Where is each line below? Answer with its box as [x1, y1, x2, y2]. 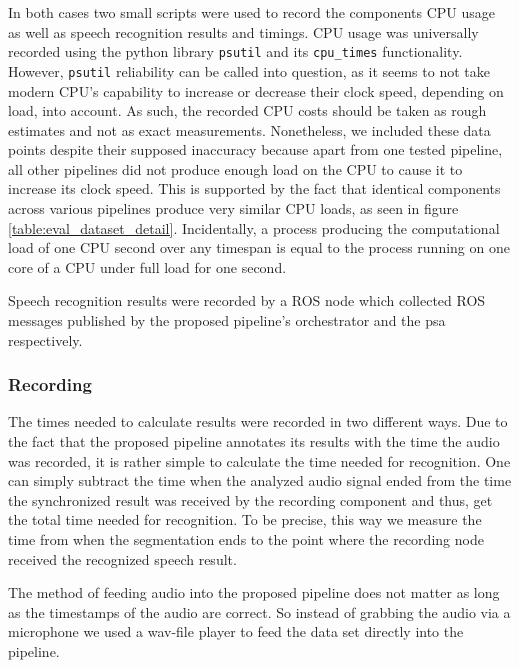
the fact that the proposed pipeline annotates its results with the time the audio [8, 431, 500, 452]
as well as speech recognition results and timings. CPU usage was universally [8, 21, 479, 42]
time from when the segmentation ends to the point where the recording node [8, 529, 484, 549]
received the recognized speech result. [8, 548, 237, 569]
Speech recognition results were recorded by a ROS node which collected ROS [8, 290, 486, 311]
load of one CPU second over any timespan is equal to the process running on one [8, 237, 510, 258]
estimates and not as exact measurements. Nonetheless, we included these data [8, 119, 491, 140]
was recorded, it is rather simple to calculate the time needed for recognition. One [8, 450, 511, 471]
